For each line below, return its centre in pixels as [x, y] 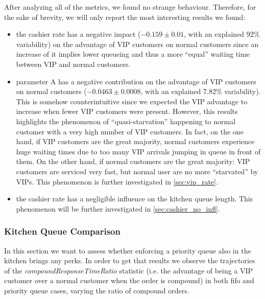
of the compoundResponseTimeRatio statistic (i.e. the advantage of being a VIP [129, 270]
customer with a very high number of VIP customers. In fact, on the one [130, 131]
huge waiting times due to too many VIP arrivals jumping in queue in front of [138, 151]
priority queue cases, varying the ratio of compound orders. [97, 290]
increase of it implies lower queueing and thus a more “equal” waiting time [133, 54]
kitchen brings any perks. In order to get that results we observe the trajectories [130, 260]
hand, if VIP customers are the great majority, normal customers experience [135, 141]
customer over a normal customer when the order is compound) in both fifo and [129, 280]
